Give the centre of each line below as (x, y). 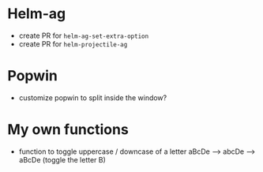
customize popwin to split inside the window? (93, 97)
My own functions (68, 130)
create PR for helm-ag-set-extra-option (84, 36)
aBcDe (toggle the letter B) (62, 159)
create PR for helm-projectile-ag (73, 43)
